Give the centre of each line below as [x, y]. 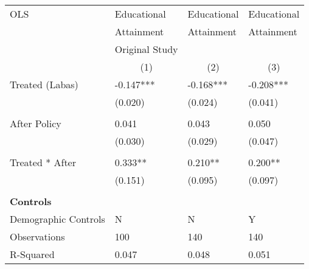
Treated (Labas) [44, 84]
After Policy [36, 123]
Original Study [146, 49]
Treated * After [43, 162]
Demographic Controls [57, 219]
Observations [37, 236]
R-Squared [32, 254]
